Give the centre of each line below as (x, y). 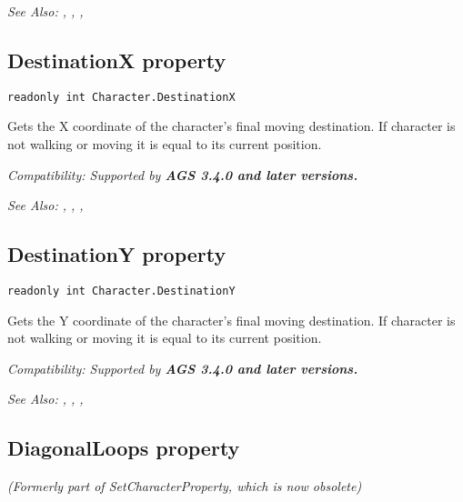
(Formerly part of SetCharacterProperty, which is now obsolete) (185, 486)
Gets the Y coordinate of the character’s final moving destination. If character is (231, 320)
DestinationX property (117, 60)
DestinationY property (117, 254)
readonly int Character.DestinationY (121, 291)
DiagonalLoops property (124, 448)
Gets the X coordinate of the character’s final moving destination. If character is (231, 126)
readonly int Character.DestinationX (121, 97)
